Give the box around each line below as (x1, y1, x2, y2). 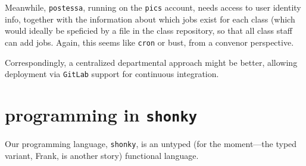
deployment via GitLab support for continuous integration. (5, 68, 219, 80)
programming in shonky (5, 102, 198, 126)
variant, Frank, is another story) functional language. (5, 149, 199, 161)
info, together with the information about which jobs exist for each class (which (5, 12, 295, 25)
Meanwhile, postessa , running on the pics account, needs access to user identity (5, 1, 301, 13)
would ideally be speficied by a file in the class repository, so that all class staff (5, 24, 292, 37)
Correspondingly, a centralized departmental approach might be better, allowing (5, 56, 298, 68)
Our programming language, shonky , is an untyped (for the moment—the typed (5, 138, 297, 149)
